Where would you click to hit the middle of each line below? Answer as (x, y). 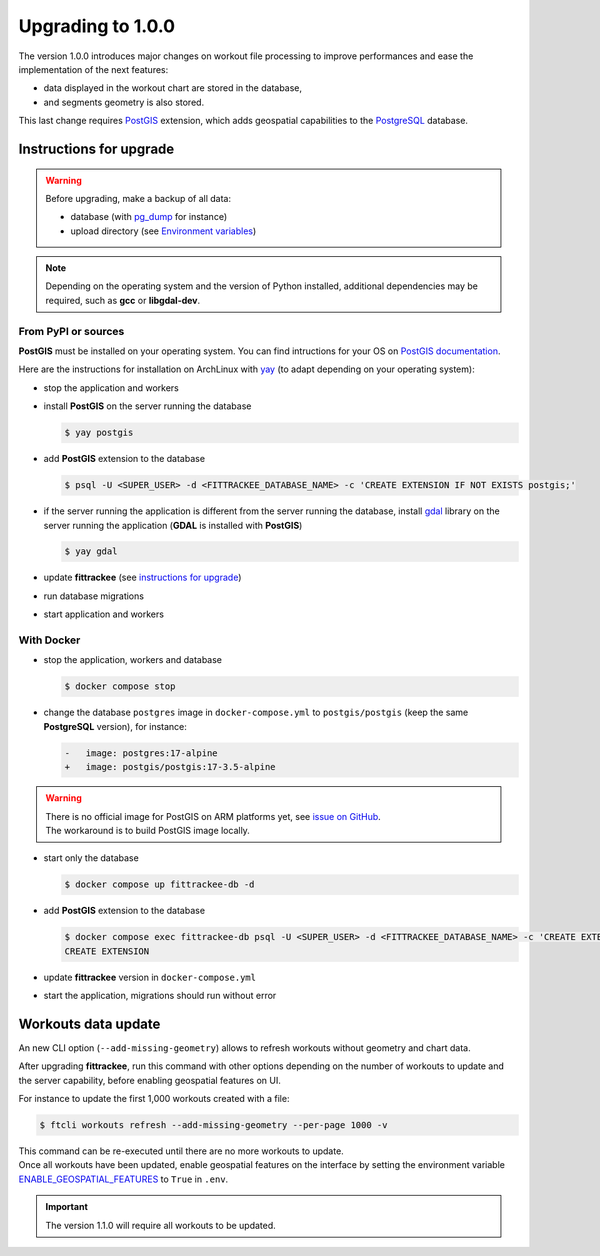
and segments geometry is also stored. (124, 102)
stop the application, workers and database (133, 660)
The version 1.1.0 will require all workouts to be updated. (161, 1225)
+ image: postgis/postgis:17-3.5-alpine (170, 767)
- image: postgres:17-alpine (141, 753)
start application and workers (104, 614)
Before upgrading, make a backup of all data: (138, 198)
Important (67, 1207)
